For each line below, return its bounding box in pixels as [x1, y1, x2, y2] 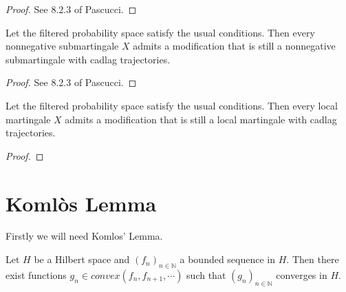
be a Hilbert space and [34, 252, 130, 267]
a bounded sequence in [180, 252, 276, 267]
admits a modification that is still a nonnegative [133, 39, 336, 53]
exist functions [6, 267, 67, 282]
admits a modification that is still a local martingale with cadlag [65, 112, 337, 126]
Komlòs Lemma [6, 189, 157, 217]
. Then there [286, 252, 339, 267]
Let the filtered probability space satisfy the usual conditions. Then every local [6, 98, 338, 112]
